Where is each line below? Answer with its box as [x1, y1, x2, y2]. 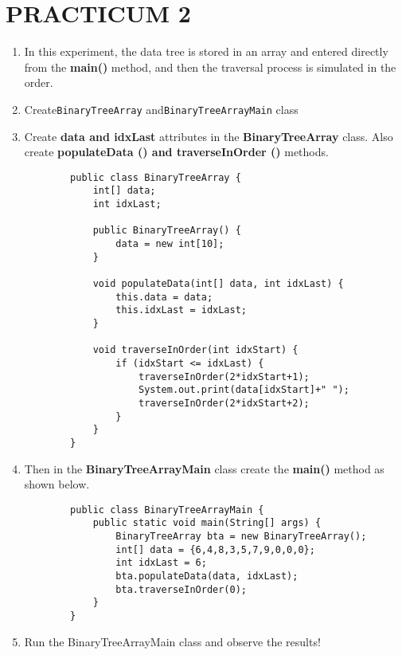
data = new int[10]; [115, 238, 224, 250]
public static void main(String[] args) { [92, 517, 322, 529]
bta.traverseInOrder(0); [115, 583, 247, 595]
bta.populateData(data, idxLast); [115, 571, 299, 582]
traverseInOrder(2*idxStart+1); [138, 371, 310, 382]
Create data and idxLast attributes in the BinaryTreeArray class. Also [24, 127, 393, 144]
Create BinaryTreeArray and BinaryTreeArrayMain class [24, 100, 299, 117]
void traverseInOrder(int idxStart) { [92, 344, 299, 356]
